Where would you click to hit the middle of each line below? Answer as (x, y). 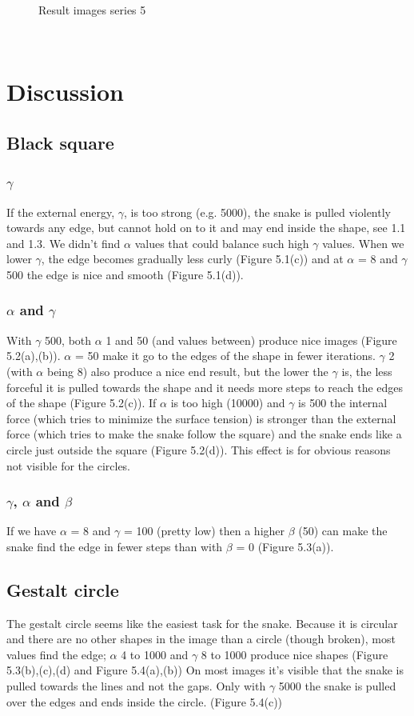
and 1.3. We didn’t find (64, 243)
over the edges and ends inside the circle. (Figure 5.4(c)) (145, 701)
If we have (32, 531)
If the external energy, (61, 212)
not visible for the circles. (69, 465)
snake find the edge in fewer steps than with (115, 546)
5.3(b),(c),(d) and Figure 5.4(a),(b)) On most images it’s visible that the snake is (205, 670)
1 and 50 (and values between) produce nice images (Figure (251, 340)
